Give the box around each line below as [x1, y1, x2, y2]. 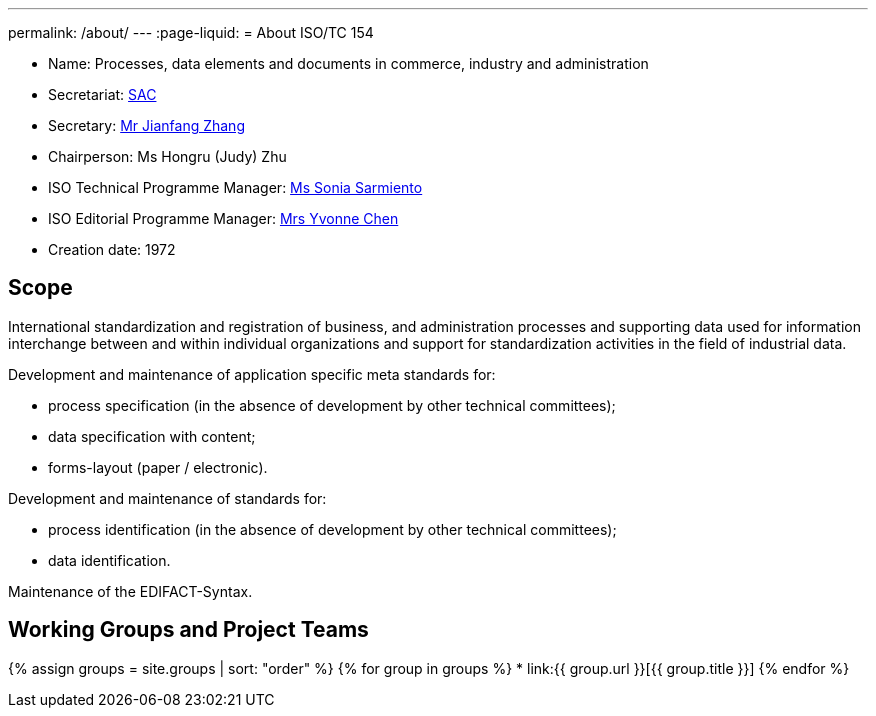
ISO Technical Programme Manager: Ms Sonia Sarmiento [48, 179, 423, 196]
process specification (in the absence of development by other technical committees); [48, 396, 616, 414]
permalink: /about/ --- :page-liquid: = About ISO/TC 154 [8, 24, 374, 41]
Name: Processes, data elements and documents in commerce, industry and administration [48, 55, 649, 72]
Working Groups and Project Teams [8, 617, 369, 643]
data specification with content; [48, 427, 256, 445]
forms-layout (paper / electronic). [48, 458, 268, 476]
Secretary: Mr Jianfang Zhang [48, 117, 245, 134]
